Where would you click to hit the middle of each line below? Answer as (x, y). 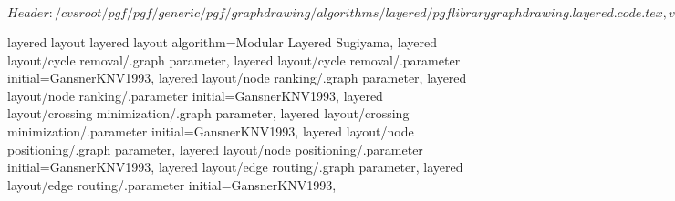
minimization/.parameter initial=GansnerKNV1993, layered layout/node (211, 131)
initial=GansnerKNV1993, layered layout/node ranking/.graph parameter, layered (237, 78)
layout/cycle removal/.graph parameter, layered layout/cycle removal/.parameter (234, 60)
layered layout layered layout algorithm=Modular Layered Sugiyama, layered (223, 42)
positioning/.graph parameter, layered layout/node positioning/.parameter (215, 149)
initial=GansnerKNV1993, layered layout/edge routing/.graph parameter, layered (235, 167)
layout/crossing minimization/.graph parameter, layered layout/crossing (208, 113)
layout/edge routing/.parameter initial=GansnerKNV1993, (172, 184)
